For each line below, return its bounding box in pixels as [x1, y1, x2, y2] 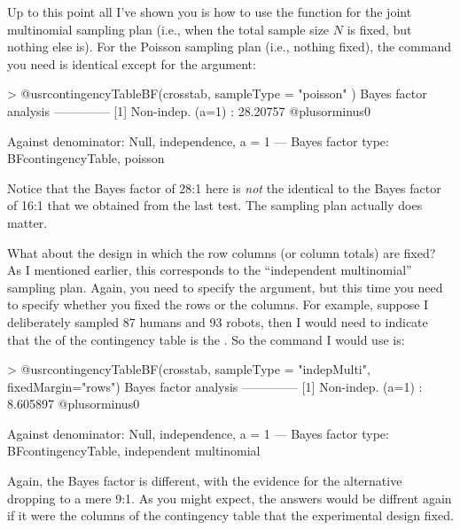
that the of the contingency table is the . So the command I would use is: [7, 330, 405, 348]
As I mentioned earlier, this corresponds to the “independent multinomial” [7, 261, 412, 279]
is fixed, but [347, 19, 412, 38]
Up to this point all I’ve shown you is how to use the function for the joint [7, 3, 412, 20]
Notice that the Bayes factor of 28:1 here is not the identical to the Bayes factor [7, 178, 441, 197]
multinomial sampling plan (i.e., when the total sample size [7, 19, 330, 38]
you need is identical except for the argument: [7, 54, 256, 73]
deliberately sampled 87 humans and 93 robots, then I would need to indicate [7, 312, 428, 331]
